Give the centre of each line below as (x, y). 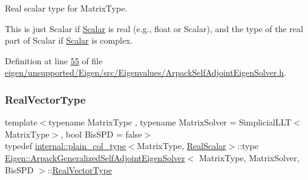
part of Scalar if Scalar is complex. (69, 40)
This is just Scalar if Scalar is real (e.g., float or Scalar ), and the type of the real (154, 28)
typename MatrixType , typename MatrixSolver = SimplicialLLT (170, 122)
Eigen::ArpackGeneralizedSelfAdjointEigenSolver (95, 157)
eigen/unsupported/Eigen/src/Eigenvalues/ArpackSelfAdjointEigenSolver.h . (146, 72)
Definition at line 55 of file (54, 60)
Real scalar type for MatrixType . (66, 8)
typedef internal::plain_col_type (65, 146)
